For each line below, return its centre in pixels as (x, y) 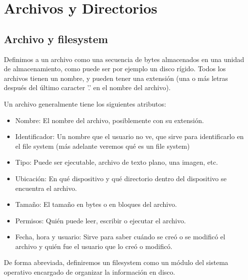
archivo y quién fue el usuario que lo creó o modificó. (94, 246)
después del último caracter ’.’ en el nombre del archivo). (87, 87)
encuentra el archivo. (46, 188)
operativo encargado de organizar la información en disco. (90, 272)
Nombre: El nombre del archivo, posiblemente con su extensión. (109, 120)
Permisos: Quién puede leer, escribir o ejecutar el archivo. (101, 220)
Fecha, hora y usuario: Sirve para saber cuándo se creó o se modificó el (120, 237)
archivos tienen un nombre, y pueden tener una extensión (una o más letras (116, 78)
